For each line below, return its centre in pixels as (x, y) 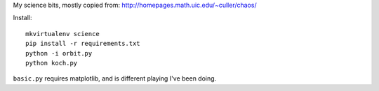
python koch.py (52, 63)
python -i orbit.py (59, 53)
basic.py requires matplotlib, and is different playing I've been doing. (115, 78)
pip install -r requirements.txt (83, 44)
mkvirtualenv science (62, 34)
